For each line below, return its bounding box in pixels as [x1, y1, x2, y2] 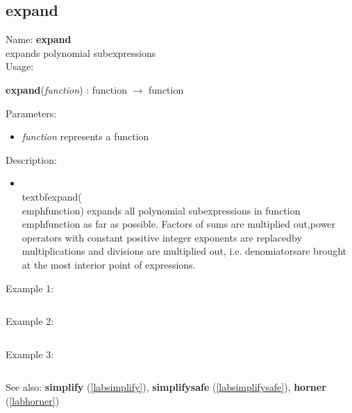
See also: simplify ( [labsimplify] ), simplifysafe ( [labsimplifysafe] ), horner [6, 380, 326, 394]
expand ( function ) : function [6, 82, 127, 96]
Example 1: [6, 280, 54, 295]
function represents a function [22, 129, 149, 144]
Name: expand [6, 32, 72, 47]
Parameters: [6, 106, 57, 120]
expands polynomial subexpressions [6, 45, 156, 60]
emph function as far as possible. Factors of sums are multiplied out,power [22, 217, 336, 231]
